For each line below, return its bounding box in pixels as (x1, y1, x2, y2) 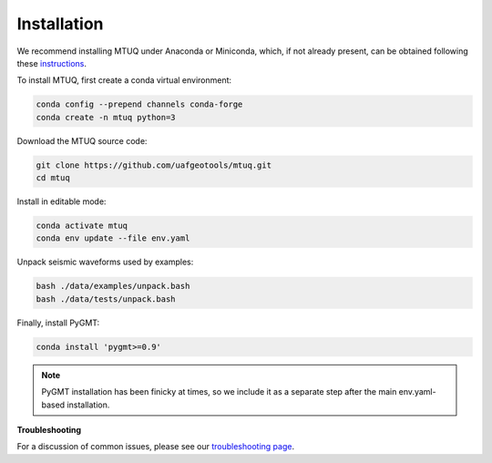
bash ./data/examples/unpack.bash (36, 281, 190, 292)
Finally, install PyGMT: (16, 317, 100, 328)
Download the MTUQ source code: (16, 135, 148, 146)
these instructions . (16, 57, 87, 68)
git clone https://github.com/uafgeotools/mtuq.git (36, 159, 272, 170)
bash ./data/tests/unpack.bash (36, 293, 177, 304)
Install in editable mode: (16, 196, 107, 207)
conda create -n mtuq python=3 (36, 112, 177, 122)
